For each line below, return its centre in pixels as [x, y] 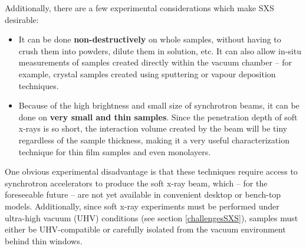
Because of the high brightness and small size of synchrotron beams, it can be [159, 105]
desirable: [22, 19]
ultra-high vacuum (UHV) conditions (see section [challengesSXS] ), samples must [152, 217]
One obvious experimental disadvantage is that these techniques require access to [151, 171]
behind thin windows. [44, 240]
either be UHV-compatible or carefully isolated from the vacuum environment [145, 229]
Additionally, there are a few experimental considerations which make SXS [139, 8]
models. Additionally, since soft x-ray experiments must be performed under [142, 206]
